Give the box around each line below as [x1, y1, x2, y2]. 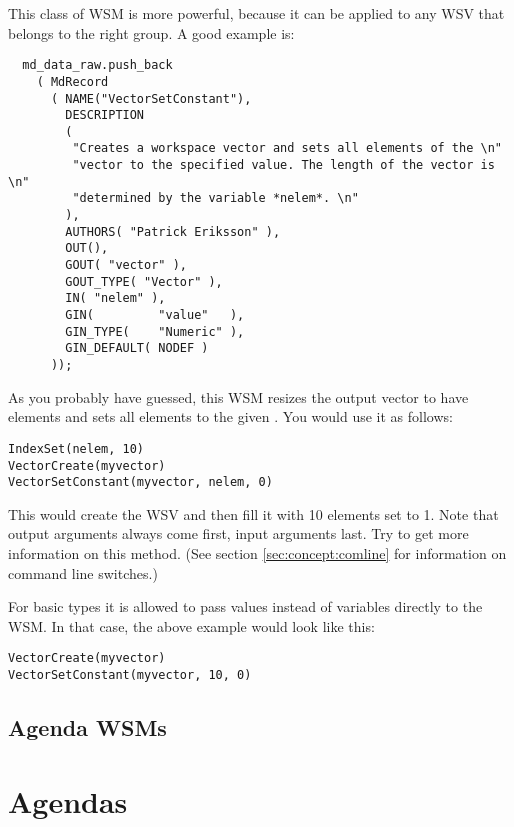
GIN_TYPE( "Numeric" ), [65, 324, 245, 339]
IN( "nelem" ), [65, 291, 166, 306]
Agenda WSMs [8, 712, 167, 743]
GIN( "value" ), [65, 308, 245, 323]
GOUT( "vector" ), [65, 258, 187, 273]
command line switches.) [8, 562, 158, 583]
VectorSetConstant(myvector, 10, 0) [8, 668, 252, 683]
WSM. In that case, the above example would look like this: [8, 615, 375, 636]
